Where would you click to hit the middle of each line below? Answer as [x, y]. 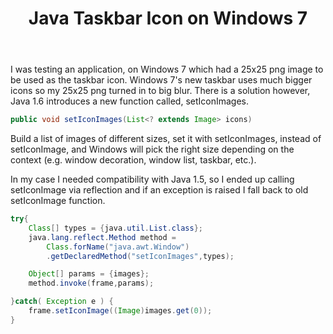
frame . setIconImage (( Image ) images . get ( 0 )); [120, 311]
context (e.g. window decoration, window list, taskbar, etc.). [133, 160]
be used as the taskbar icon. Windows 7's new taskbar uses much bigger [161, 80]
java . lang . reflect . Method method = [102, 237]
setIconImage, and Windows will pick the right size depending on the [152, 149]
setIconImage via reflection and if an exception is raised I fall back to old [159, 190]
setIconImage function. [58, 201]
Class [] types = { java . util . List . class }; [115, 228]
